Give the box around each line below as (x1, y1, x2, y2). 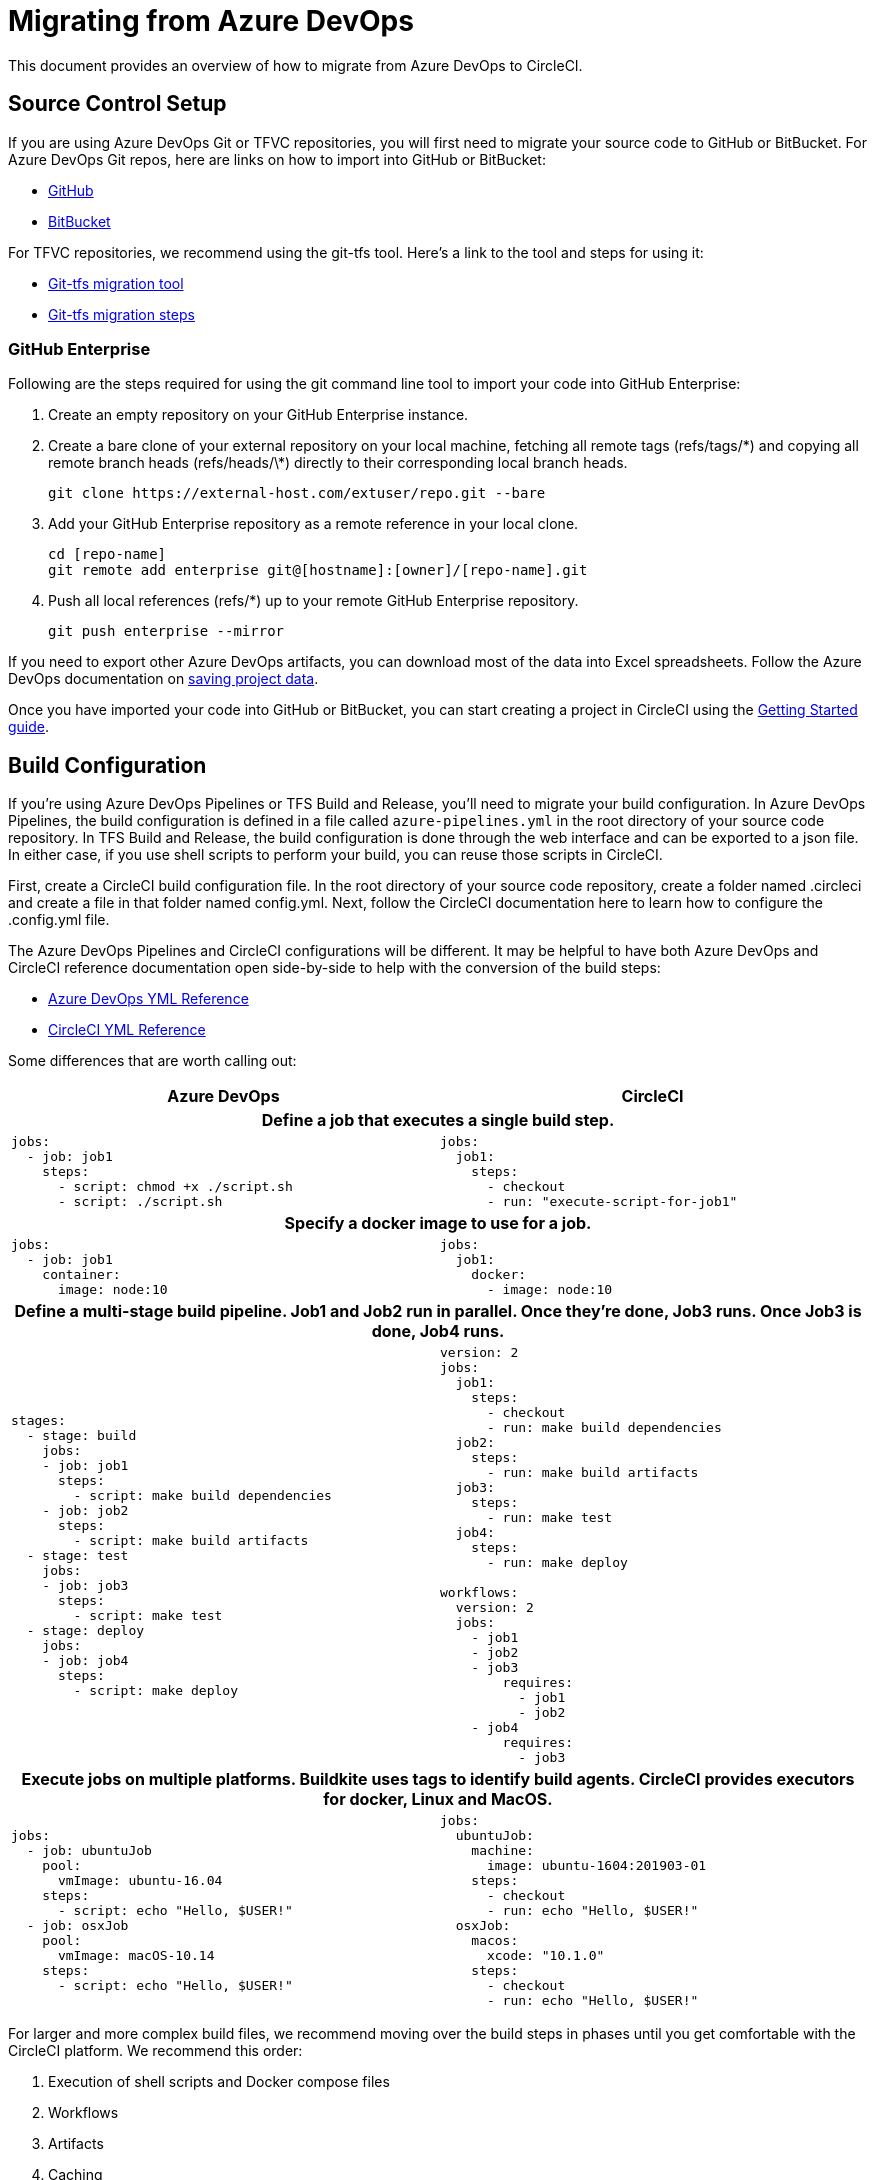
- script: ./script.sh (57, 1194, 223, 1210)
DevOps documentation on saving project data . (8, 670, 319, 688)
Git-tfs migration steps (48, 305, 195, 323)
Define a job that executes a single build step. (261, 1110, 615, 1131)
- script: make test (73, 1607, 223, 1623)
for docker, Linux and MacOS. (323, 1789, 553, 1810)
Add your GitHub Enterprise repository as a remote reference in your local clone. (48, 515, 579, 533)
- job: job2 (42, 1502, 129, 1518)
